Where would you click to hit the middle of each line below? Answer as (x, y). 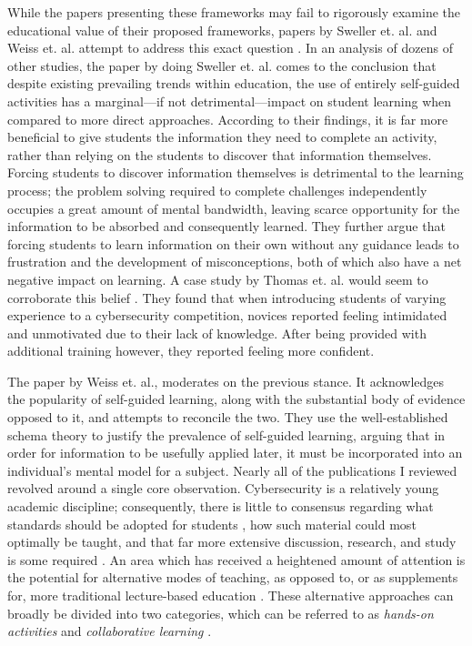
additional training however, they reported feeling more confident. (191, 351)
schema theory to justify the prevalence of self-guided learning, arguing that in (226, 434)
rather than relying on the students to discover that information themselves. (220, 154)
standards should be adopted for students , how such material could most (212, 524)
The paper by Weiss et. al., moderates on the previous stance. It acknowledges (226, 381)
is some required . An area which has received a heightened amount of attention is (236, 559)
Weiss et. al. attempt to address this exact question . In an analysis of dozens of (230, 48)
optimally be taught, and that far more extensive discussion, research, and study (232, 542)
